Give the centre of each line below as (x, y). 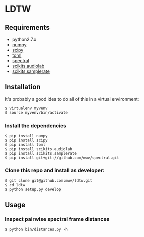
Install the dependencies (36, 125)
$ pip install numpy (27, 136)
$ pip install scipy (27, 140)
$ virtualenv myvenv (27, 108)
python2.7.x (24, 39)
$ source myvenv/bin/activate (37, 113)
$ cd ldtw (15, 185)
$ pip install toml (25, 145)
